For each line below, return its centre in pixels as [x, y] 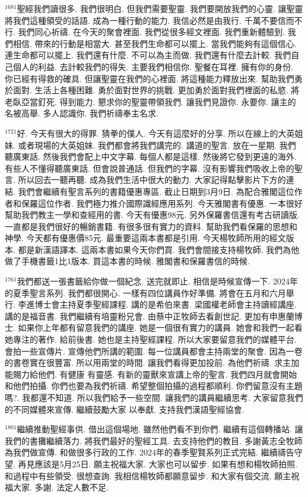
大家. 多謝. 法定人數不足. [61, 487]
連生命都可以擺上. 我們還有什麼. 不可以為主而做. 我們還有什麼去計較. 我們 [148, 55]
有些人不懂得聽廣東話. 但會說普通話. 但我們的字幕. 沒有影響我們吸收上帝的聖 [154, 168]
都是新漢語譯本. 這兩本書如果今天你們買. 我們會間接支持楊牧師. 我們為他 [159, 249]
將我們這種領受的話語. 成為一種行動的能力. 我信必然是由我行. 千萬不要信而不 [154, 20]
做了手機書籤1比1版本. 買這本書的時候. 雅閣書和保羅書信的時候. [127, 261]
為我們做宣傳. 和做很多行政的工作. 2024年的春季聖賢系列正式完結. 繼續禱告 [150, 452]
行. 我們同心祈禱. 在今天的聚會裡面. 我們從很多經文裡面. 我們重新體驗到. [145, 32]
